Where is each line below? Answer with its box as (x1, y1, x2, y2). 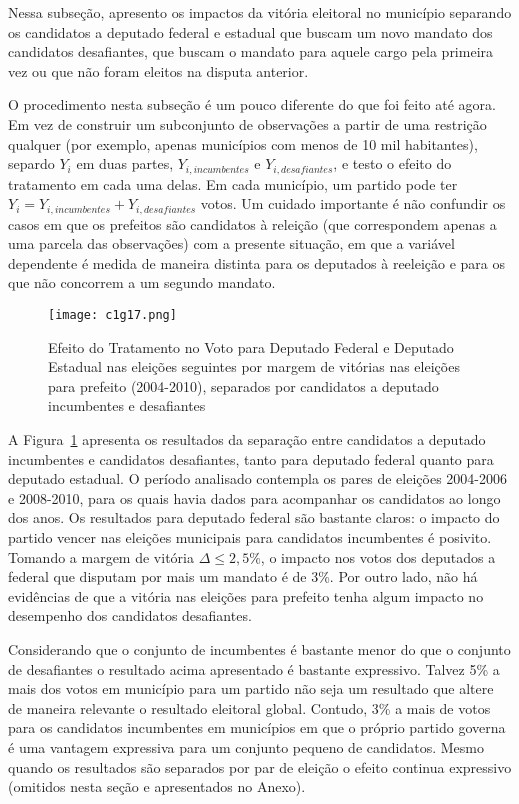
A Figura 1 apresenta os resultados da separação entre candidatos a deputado (8, 429, 486, 450)
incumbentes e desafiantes (48, 395, 206, 416)
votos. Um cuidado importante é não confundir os (200, 193, 506, 214)
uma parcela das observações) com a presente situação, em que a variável (8, 233, 455, 254)
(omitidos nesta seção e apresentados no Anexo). (8, 776, 306, 797)
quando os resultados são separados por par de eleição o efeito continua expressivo (8, 756, 512, 777)
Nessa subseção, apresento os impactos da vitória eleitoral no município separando (8, 2, 512, 22)
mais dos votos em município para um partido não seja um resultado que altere (8, 678, 494, 699)
